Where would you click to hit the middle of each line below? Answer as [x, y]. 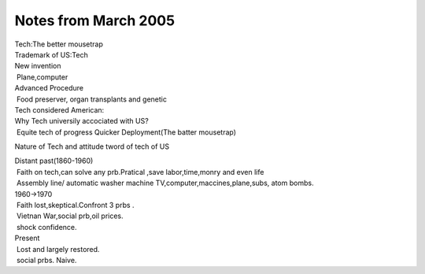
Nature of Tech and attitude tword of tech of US [92, 146]
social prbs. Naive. [46, 260]
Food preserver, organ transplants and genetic [92, 99]
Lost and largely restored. [58, 249]
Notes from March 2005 [95, 20]
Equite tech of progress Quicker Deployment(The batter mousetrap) [126, 132]
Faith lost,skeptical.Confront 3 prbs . [75, 205]
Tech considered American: [59, 109]
